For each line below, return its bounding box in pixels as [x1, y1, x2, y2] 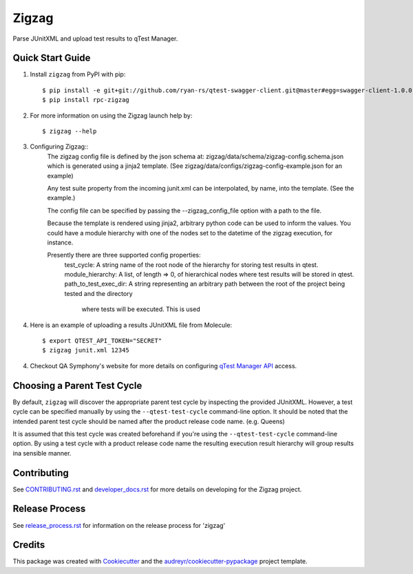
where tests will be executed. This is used [81, 305, 200, 313]
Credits [12, 539, 45, 551]
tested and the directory [64, 289, 134, 297]
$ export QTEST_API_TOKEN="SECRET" [42, 337, 162, 345]
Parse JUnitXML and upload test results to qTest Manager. [12, 34, 178, 43]
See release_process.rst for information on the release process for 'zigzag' [12, 521, 226, 529]
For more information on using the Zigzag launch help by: [30, 111, 193, 120]
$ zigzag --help [42, 127, 97, 136]
